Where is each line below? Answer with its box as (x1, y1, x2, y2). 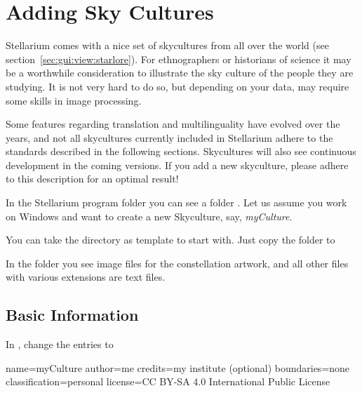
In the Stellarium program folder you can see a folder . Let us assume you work (6, 195, 347, 210)
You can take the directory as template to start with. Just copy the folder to (6, 232, 335, 247)
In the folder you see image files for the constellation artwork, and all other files (6, 255, 349, 270)
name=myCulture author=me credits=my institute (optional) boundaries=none (6, 360, 350, 375)
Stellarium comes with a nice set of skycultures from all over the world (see (6, 38, 329, 53)
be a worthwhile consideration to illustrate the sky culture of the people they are (6, 65, 354, 80)
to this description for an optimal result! (6, 171, 179, 186)
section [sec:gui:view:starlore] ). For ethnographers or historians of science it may (6, 51, 351, 66)
